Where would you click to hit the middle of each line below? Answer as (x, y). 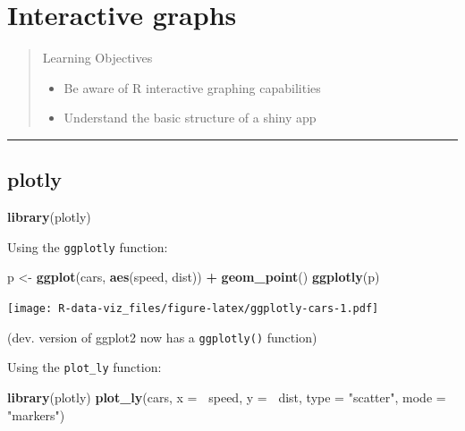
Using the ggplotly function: (88, 246)
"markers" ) (36, 414)
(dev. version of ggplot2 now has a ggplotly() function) (162, 337)
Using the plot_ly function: (85, 367)
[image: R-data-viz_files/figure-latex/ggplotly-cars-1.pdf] (193, 308)
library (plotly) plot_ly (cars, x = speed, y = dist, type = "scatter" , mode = (227, 397)
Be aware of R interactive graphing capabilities (192, 87)
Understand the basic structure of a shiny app (190, 118)
